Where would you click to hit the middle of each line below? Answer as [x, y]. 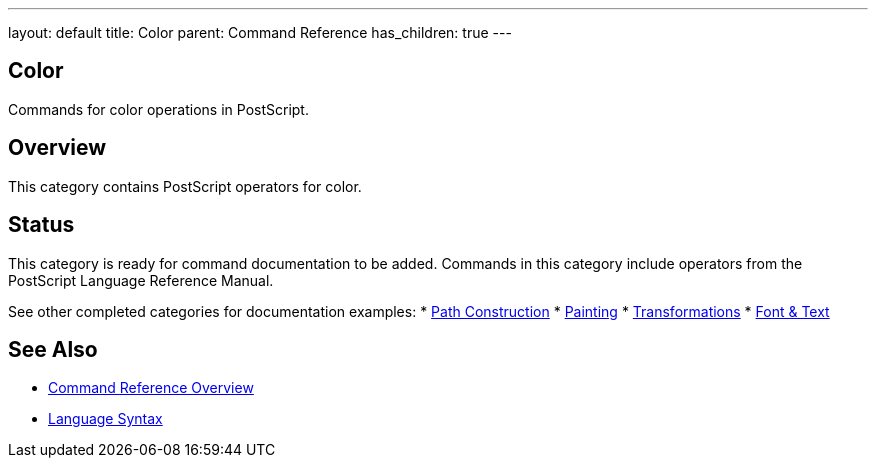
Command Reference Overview [151, 388]
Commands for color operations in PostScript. [158, 109]
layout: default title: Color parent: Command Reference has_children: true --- [260, 32]
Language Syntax [105, 419]
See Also [53, 349]
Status [41, 225]
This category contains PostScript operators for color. [185, 186]
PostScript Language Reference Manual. [141, 280]
